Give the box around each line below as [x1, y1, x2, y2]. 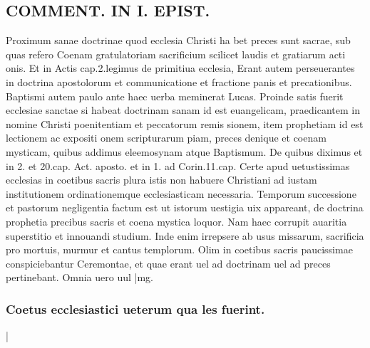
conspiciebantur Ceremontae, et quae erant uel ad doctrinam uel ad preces [6, 255, 331, 270]
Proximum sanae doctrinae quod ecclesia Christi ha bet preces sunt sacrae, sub [6, 33, 351, 48]
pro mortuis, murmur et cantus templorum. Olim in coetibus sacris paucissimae [6, 242, 353, 257]
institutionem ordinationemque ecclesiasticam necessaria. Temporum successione [6, 186, 356, 201]
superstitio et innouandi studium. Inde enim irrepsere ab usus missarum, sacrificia [6, 228, 364, 243]
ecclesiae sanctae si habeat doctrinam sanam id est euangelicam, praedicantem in [6, 102, 361, 117]
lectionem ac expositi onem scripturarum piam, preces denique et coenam [6, 130, 327, 145]
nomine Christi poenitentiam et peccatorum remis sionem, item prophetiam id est [6, 116, 364, 131]
